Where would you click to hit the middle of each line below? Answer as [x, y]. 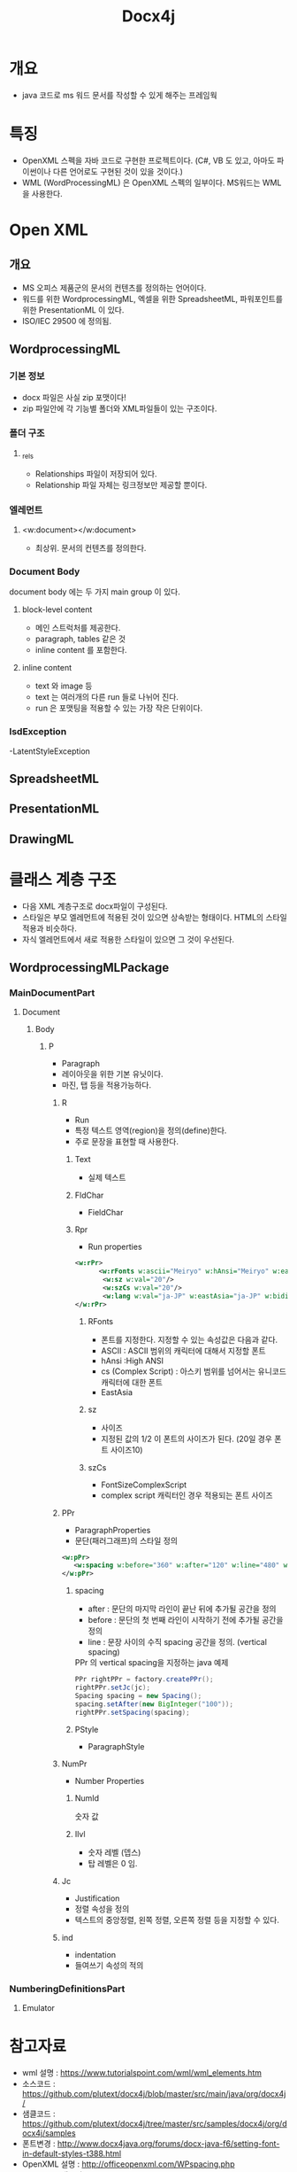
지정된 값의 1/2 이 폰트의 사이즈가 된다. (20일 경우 [187, 1439]
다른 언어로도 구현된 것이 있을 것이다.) [118, 171]
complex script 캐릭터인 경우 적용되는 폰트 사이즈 [187, 1495]
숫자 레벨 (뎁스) [114, 1852]
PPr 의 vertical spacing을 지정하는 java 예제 [152, 1663]
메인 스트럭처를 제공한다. [78, 628]
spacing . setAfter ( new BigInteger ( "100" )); [154, 1704]
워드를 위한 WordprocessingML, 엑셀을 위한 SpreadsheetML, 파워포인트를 [152, 299]
